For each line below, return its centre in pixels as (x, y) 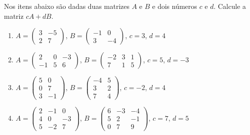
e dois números (175, 6)
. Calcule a (230, 6)
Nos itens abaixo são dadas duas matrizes (67, 6)
